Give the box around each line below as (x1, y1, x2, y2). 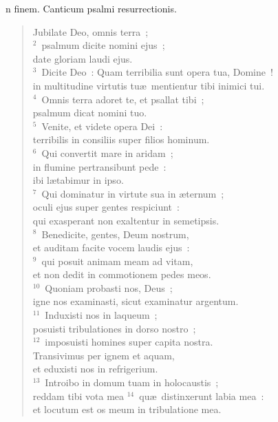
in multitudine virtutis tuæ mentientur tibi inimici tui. (32, 78, 265, 92)
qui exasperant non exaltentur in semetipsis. (32, 213, 220, 227)
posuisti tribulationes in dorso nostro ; (32, 321, 196, 335)
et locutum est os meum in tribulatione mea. (32, 402, 222, 416)
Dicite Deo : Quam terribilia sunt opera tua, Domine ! (41, 65, 273, 79)
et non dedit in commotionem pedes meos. (32, 267, 211, 282)
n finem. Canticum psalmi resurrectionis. (6, 1, 177, 15)
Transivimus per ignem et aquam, (32, 348, 175, 362)
